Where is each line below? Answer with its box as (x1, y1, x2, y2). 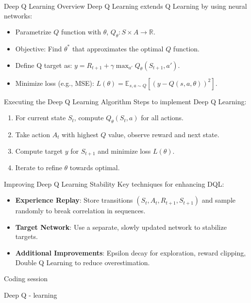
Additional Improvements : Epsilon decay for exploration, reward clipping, (15, 247, 246, 257)
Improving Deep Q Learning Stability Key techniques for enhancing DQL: (4, 178, 224, 189)
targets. (15, 231, 38, 241)
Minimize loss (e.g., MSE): (15, 78, 94, 88)
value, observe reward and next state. (108, 129, 219, 139)
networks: (4, 10, 33, 20)
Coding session (4, 273, 48, 284)
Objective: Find (15, 43, 62, 53)
